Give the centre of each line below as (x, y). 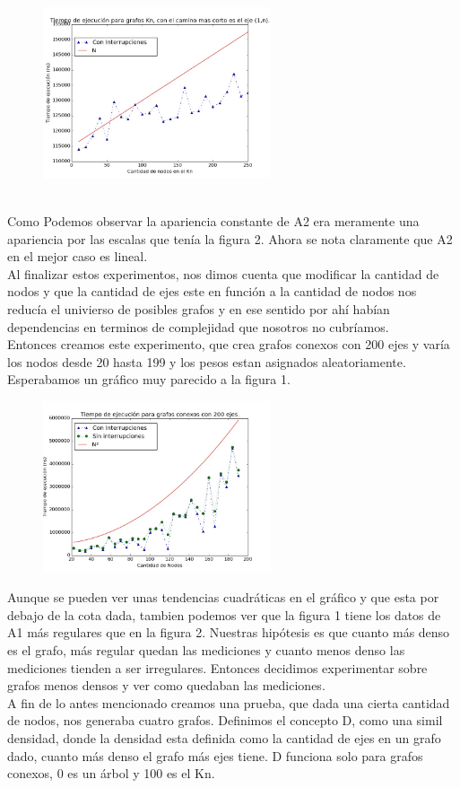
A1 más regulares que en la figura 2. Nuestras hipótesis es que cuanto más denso (229, 632)
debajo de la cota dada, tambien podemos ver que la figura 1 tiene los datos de (224, 614)
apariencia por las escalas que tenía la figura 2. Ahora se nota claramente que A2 (230, 238)
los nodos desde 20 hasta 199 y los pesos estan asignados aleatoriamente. (207, 361)
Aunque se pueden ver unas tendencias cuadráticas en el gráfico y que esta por (223, 597)
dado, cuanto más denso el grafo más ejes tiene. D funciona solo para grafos (215, 755)
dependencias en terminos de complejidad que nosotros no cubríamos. (198, 326)
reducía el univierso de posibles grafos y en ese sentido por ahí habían (199, 308)
